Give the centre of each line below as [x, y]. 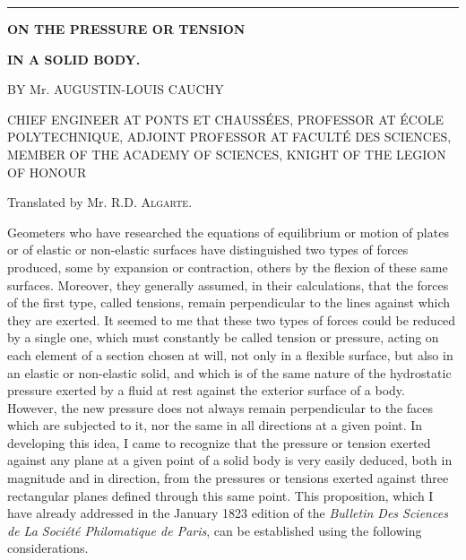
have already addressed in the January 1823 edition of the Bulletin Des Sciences [228, 513]
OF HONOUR [47, 172]
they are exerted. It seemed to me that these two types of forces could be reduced [232, 319]
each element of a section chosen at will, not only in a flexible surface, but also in [230, 354]
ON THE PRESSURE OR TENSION [126, 29]
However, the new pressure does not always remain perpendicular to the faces [220, 407]
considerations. [48, 548]
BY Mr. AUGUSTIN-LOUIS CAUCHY [116, 89]
